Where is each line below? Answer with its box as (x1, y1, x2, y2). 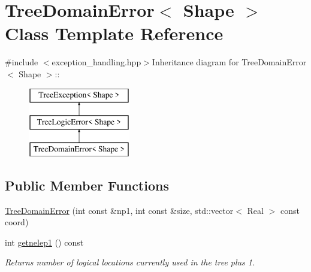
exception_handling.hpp (52, 56, 141, 68)
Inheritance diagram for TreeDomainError (152, 56, 307, 68)
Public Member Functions (5, 176, 169, 194)
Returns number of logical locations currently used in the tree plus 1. (5, 256, 255, 268)
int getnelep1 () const (5, 235, 84, 248)
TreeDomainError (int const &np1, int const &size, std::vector (5, 204, 234, 216)
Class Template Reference (5, 21, 224, 46)
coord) (5, 216, 29, 228)
